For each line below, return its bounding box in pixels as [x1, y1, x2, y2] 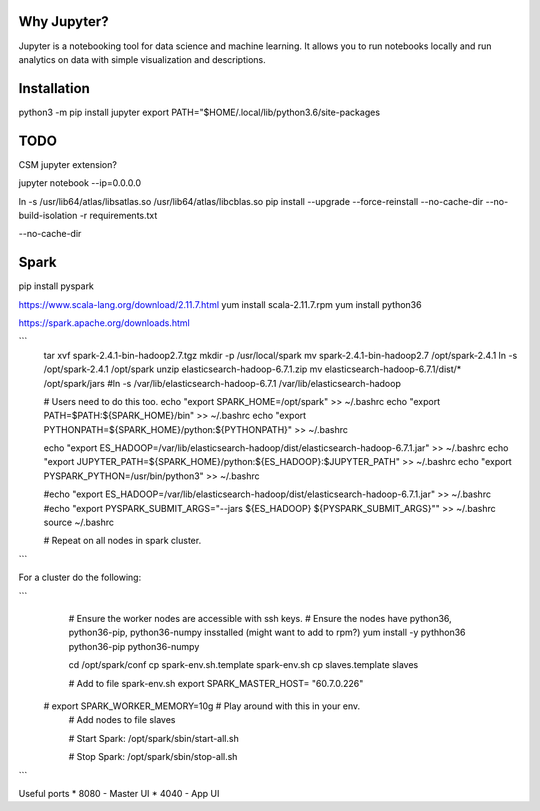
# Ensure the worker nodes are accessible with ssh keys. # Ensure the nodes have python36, [68, 613, 452, 624]
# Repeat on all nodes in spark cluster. [43, 535, 202, 547]
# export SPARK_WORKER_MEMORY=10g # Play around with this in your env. [43, 700, 361, 712]
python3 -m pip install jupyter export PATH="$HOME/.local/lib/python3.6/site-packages [18, 106, 380, 118]
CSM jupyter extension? [18, 158, 117, 170]
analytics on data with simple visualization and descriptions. [18, 53, 266, 65]
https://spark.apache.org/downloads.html [18, 316, 190, 329]
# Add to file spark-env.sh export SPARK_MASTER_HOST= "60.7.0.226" [68, 677, 364, 689]
